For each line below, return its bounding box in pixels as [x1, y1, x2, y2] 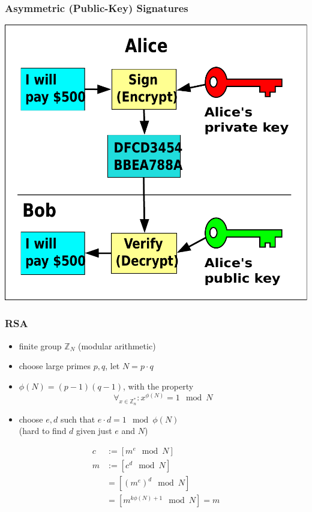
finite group [19, 339, 62, 352]
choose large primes [19, 360, 91, 372]
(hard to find [19, 424, 67, 437]
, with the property [123, 379, 194, 392]
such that [60, 412, 95, 425]
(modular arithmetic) [77, 339, 156, 352]
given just [76, 424, 112, 437]
